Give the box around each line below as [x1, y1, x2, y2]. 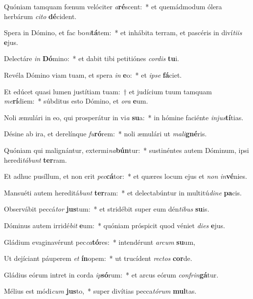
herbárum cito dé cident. [4, 11, 77, 21]
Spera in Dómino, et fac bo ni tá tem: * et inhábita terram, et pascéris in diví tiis [4, 27, 242, 38]
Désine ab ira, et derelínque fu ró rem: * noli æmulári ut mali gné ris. [4, 128, 207, 139]
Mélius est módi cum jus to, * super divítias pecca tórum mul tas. [4, 286, 197, 296]
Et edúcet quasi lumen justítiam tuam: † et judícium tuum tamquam [4, 86, 212, 96]
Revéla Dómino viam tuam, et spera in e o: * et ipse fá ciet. [4, 69, 182, 80]
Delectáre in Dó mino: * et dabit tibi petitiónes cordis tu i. [4, 53, 179, 64]
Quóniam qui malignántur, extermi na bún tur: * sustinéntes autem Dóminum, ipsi [4, 145, 249, 155]
